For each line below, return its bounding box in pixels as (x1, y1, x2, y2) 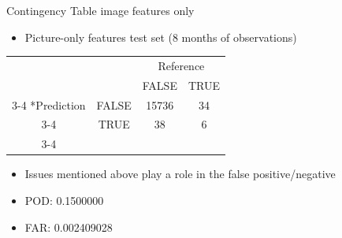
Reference (158, 57, 205, 73)
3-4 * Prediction (12, 96, 86, 113)
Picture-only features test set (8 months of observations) (24, 28, 297, 45)
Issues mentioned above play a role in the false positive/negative (24, 165, 336, 182)
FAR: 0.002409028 (24, 218, 113, 235)
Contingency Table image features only (6, 2, 195, 18)
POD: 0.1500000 (24, 192, 104, 208)
